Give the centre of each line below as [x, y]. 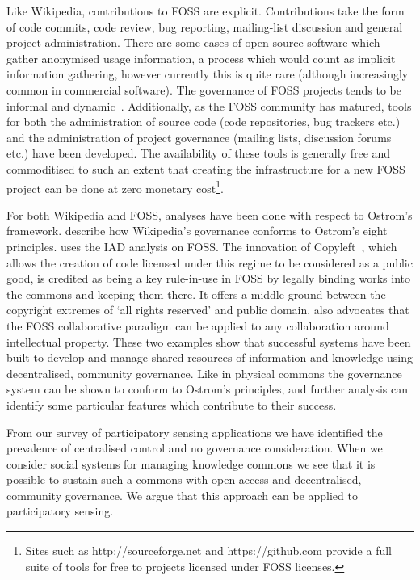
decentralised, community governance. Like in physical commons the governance [204, 373]
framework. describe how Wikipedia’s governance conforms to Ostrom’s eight [197, 231]
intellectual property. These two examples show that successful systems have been [209, 341]
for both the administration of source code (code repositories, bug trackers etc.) [204, 122]
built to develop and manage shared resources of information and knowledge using [210, 357]
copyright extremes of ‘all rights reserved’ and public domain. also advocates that [208, 310]
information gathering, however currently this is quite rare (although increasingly [208, 74]
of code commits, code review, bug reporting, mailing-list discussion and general [205, 26]
